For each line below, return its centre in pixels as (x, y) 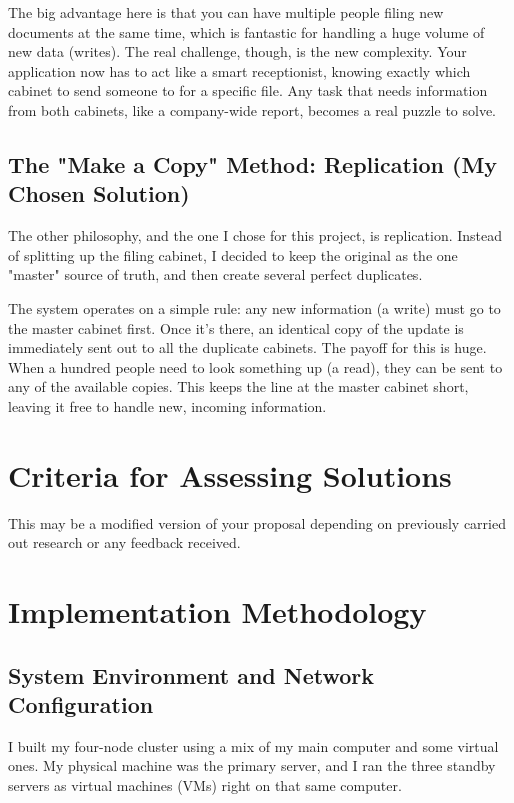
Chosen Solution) (99, 193)
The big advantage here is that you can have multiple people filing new (226, 12)
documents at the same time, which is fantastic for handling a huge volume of (246, 31)
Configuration (81, 703)
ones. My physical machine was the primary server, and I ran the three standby (252, 765)
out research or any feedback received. (124, 542)
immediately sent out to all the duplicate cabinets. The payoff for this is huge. (247, 347)
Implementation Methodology (217, 611)
